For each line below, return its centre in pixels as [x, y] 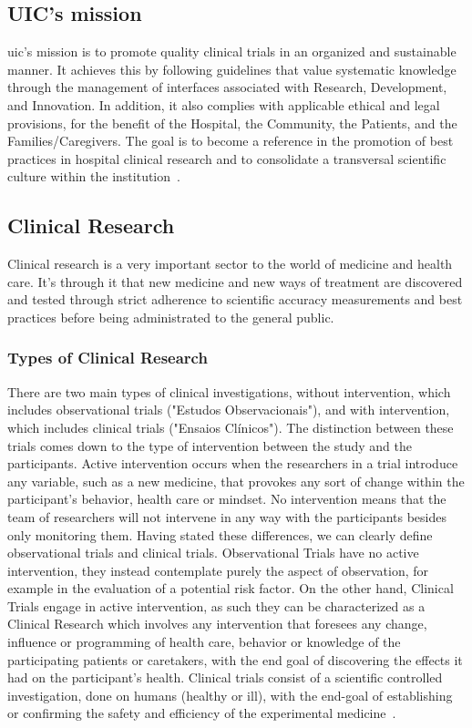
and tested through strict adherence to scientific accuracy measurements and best [235, 299]
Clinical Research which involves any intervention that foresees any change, [217, 624]
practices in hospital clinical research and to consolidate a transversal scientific [227, 158]
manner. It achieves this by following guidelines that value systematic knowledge [232, 69]
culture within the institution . [94, 176]
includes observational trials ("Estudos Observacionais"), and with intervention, [229, 410]
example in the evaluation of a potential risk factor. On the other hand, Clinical [231, 588]
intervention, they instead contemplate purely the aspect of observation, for [218, 570]
